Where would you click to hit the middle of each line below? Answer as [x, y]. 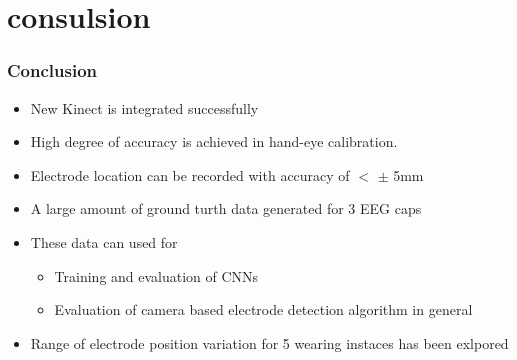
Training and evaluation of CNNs [156, 275]
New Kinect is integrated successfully [144, 107]
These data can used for [104, 241]
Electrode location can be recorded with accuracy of [190, 174]
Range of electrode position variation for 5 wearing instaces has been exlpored [269, 342]
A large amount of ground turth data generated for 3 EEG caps [226, 208]
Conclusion [52, 70]
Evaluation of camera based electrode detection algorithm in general [263, 309]
